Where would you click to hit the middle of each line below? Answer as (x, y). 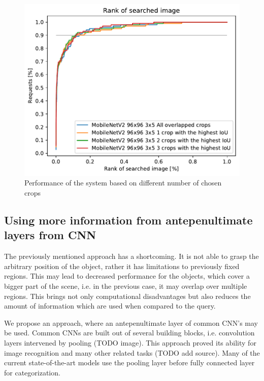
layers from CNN (50, 235)
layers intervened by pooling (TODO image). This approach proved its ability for (130, 342)
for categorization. (32, 372)
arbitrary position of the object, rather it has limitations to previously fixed (122, 266)
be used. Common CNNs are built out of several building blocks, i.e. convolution (129, 333)
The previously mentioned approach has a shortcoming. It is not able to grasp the (131, 256)
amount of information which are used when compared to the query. (110, 306)
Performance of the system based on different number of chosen (123, 183)
